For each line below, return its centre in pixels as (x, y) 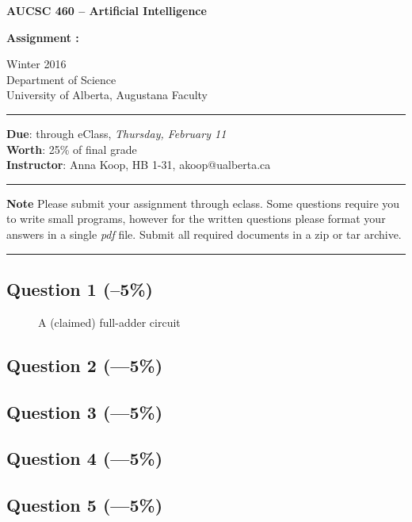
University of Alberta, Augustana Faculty (107, 95)
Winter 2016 (36, 64)
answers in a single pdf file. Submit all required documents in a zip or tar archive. (204, 234)
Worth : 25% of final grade (72, 149)
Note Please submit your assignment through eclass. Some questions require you (203, 203)
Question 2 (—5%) (85, 365)
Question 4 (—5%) (85, 458)
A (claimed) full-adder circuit (109, 322)
